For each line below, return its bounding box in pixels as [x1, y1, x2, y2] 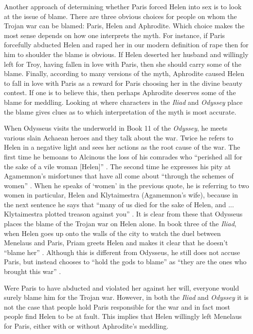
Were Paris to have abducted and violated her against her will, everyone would [4, 282, 239, 293]
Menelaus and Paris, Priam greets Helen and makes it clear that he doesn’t [4, 237, 228, 248]
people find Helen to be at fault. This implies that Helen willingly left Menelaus [4, 311, 242, 321]
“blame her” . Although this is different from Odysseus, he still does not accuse [4, 247, 240, 257]
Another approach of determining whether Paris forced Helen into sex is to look [4, 1, 242, 11]
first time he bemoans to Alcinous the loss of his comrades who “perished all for [4, 151, 242, 161]
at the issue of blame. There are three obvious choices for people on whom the [4, 11, 237, 21]
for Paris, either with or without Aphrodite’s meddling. [4, 321, 169, 331]
